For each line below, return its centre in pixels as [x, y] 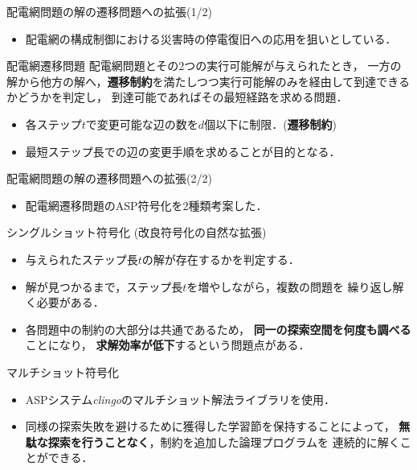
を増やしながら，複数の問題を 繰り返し [290, 286]
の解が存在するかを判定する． [221, 259]
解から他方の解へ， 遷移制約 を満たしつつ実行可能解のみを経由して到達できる [208, 81]
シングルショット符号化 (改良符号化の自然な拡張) [137, 232]
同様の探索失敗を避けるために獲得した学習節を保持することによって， [210, 426]
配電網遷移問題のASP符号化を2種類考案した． [146, 205]
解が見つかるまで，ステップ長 [104, 286]
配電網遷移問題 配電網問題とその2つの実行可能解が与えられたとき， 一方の [204, 66]
